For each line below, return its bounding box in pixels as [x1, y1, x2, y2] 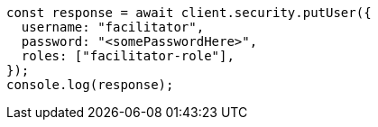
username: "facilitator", [21, 20, 205, 34]
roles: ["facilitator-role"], [21, 49, 235, 63]
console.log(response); [6, 77, 174, 92]
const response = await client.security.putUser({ [6, 5, 372, 20]
